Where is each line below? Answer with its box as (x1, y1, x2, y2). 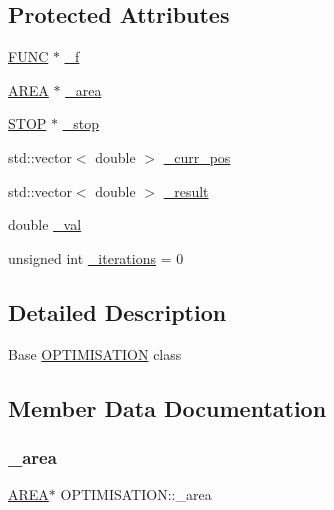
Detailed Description (8, 296, 227, 327)
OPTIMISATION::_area (60, 484, 212, 505)
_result (163, 180, 209, 201)
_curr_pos (163, 146, 231, 167)
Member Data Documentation (8, 392, 327, 423)
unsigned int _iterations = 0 (8, 247, 184, 268)
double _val (8, 214, 82, 235)
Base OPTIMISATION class (8, 343, 182, 364)
